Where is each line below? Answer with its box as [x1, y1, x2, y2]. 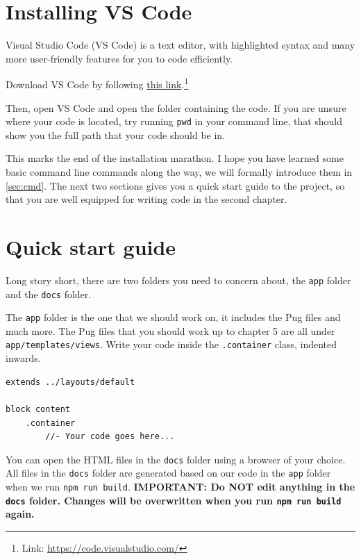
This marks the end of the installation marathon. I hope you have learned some [6, 151, 344, 165]
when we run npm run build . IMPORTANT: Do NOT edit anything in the [6, 479, 355, 493]
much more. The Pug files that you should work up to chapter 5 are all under [6, 323, 335, 338]
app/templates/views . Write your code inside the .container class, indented [6, 337, 337, 352]
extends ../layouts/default [6, 377, 135, 387]
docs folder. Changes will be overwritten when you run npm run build [6, 493, 342, 507]
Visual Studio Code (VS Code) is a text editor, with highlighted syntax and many [6, 38, 355, 52]
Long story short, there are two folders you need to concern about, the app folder [6, 272, 351, 287]
